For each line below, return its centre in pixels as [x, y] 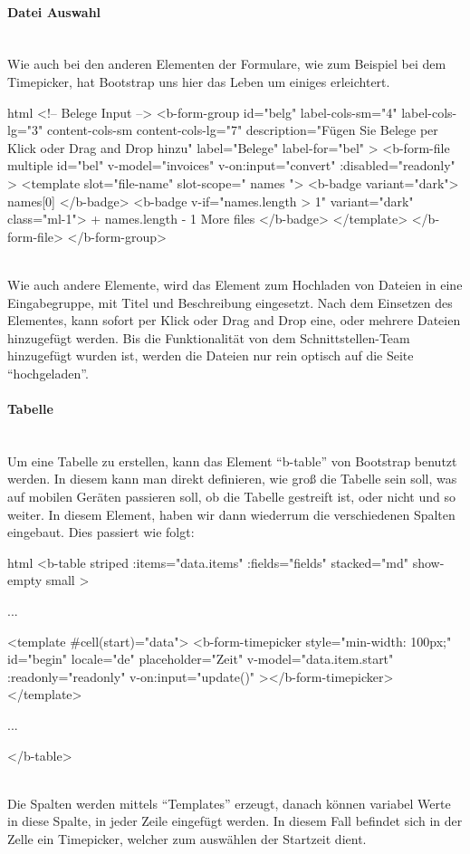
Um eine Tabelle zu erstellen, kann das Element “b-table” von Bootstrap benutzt [232, 461]
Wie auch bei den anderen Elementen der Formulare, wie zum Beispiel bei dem [227, 64]
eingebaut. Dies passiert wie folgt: [101, 532]
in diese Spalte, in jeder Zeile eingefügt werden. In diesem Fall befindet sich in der [235, 821]
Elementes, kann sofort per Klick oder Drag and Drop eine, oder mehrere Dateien [234, 320]
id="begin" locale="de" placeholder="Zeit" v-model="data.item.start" [201, 659]
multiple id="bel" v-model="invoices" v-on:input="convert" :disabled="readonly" [231, 165]
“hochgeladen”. [48, 373]
